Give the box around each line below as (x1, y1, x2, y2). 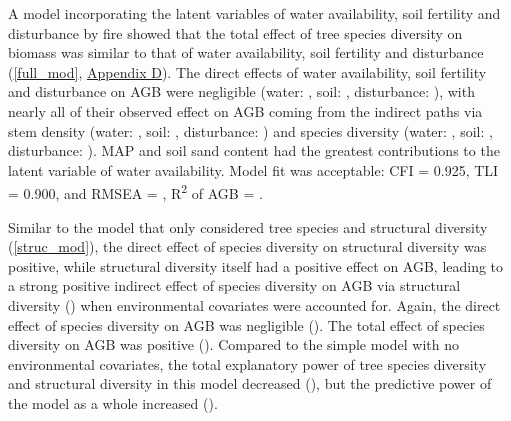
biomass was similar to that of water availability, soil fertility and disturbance (8, 42, 484, 63)
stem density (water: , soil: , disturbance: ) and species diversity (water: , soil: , (8, 120, 493, 141)
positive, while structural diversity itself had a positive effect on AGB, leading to (8, 255, 504, 276)
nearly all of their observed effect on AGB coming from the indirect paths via (8, 100, 483, 121)
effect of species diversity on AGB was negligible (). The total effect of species (8, 314, 485, 335)
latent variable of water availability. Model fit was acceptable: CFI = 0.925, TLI (8, 159, 499, 180)
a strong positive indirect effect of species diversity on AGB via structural (8, 275, 461, 296)
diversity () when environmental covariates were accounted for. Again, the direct (8, 294, 501, 315)
